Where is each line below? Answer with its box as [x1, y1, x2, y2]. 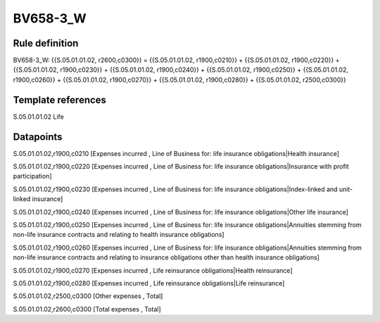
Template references [13, 94, 107, 105]
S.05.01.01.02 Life [13, 112, 65, 121]
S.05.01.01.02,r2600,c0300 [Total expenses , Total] [13, 304, 161, 313]
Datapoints [13, 131, 63, 143]
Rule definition [13, 37, 79, 49]
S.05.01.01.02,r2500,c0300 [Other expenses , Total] [13, 292, 163, 300]
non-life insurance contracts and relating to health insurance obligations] [13, 231, 224, 239]
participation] [13, 172, 52, 181]
